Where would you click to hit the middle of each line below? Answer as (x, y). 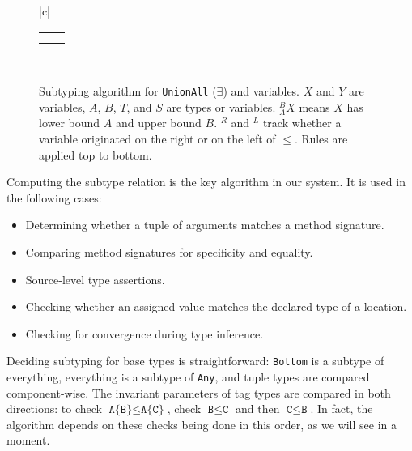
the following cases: (54, 197)
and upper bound (158, 123)
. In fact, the (342, 408)
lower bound (70, 123)
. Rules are (321, 139)
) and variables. (261, 91)
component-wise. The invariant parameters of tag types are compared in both (199, 392)
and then (257, 408)
